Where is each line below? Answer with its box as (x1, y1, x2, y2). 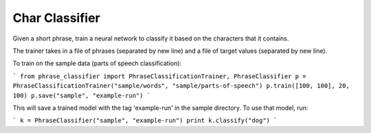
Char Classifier (12, 10, 100, 25)
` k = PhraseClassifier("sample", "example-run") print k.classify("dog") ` (12, 117, 278, 125)
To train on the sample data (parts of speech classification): (12, 59, 182, 68)
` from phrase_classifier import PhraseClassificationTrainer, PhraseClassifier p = (12, 72, 306, 80)
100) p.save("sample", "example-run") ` (12, 91, 151, 99)
